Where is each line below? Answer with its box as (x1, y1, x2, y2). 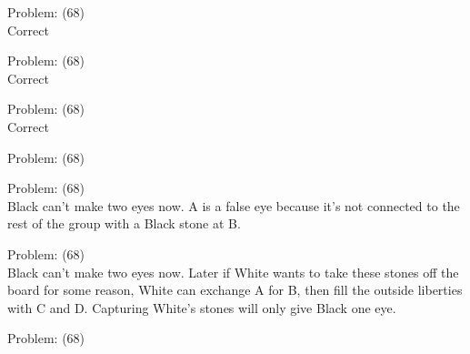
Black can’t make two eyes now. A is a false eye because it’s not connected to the (7, 196, 460, 215)
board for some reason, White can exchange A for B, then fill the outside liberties (7, 280, 463, 299)
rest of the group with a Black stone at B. (7, 214, 241, 233)
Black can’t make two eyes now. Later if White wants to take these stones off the (7, 262, 459, 281)
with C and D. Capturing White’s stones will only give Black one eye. (7, 298, 396, 317)
